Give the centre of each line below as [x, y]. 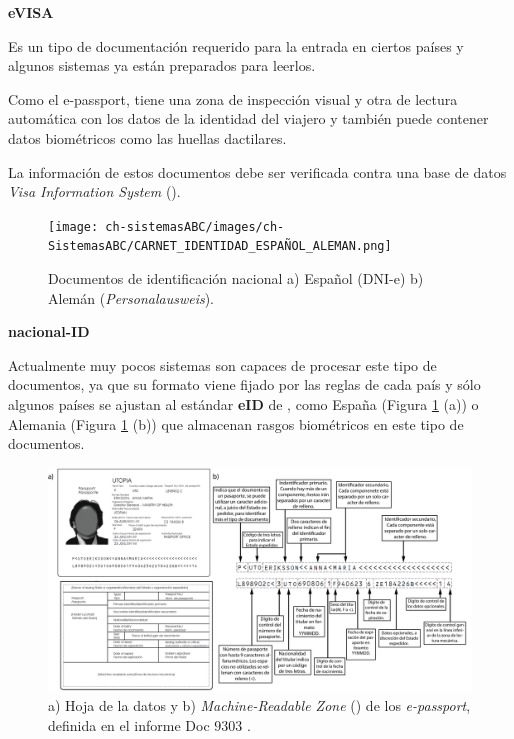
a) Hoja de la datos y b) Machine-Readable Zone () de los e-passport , [259, 705]
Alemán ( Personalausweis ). [131, 297]
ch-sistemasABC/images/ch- [195, 226]
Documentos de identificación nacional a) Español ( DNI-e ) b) [236, 278]
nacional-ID [49, 331]
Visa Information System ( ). [94, 191]
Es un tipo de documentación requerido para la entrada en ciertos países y [236, 45]
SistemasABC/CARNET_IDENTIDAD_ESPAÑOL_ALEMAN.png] [220, 246]
